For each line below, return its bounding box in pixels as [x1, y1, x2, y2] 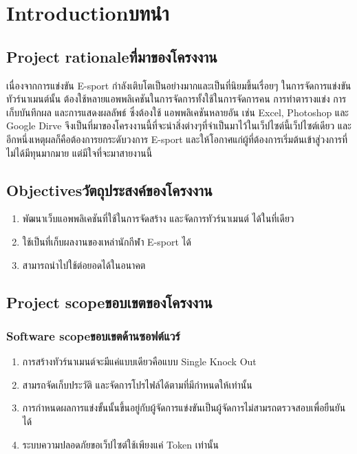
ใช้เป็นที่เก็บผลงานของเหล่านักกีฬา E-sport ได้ [22, 234, 191, 248]
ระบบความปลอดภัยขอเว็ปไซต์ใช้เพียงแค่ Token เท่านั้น [22, 437, 219, 451]
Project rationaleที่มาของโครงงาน [6, 45, 217, 67]
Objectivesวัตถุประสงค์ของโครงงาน [6, 179, 213, 200]
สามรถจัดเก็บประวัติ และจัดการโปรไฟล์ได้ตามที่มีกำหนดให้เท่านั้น [22, 377, 252, 391]
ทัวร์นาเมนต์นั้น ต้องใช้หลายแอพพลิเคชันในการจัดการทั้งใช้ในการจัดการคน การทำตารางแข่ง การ [6, 91, 347, 106]
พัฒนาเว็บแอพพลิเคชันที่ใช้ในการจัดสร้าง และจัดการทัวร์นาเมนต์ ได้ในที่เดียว [22, 211, 294, 226]
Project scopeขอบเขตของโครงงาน [6, 291, 213, 312]
